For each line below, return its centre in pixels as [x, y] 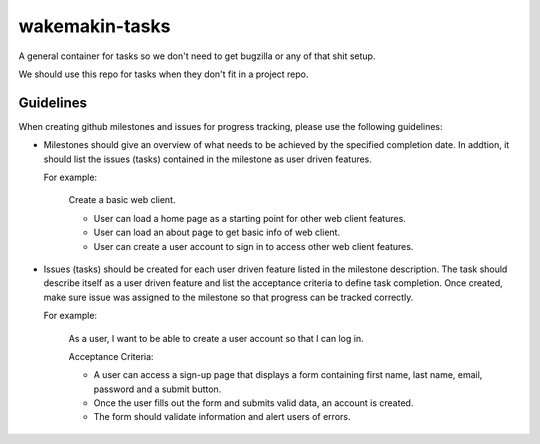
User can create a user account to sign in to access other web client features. [253, 246]
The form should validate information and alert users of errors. [222, 417]
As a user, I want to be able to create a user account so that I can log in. [216, 338]
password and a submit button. [157, 389]
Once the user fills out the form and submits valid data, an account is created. [253, 403]
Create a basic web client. [122, 200]
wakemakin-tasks [94, 26]
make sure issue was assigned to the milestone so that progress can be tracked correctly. [228, 297]
